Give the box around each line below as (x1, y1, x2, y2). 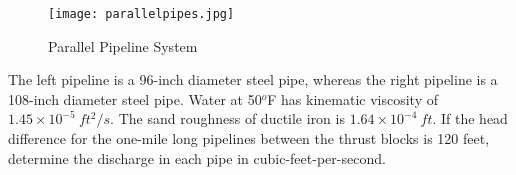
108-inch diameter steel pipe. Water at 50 (8, 88, 262, 109)
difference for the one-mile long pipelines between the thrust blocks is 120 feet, (8, 128, 490, 149)
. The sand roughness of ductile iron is (110, 108, 345, 129)
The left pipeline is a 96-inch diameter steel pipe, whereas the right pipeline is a (8, 69, 498, 90)
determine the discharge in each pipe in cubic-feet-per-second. (8, 147, 386, 168)
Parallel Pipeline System (48, 35, 198, 56)
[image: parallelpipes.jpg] (48, 7, 235, 21)
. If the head (432, 108, 508, 129)
